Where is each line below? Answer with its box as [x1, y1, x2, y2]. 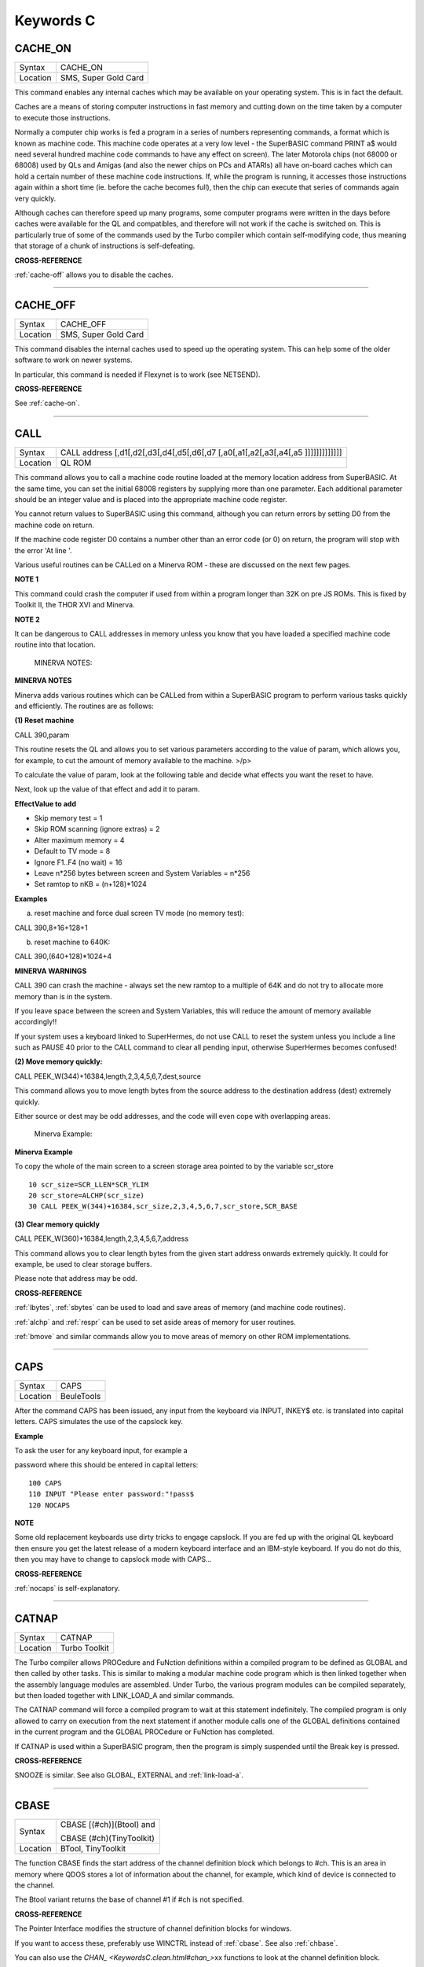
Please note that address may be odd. [14, 1274, 137, 1283]
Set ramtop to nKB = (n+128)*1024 [34, 880, 147, 889]
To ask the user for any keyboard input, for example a [14, 1445, 188, 1455]
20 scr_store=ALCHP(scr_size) [28, 1191, 145, 1200]
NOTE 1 [14, 574, 39, 584]
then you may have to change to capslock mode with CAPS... [14, 1555, 212, 1564]
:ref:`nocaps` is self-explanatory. [14, 1583, 120, 1592]
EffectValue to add [14, 799, 76, 808]
